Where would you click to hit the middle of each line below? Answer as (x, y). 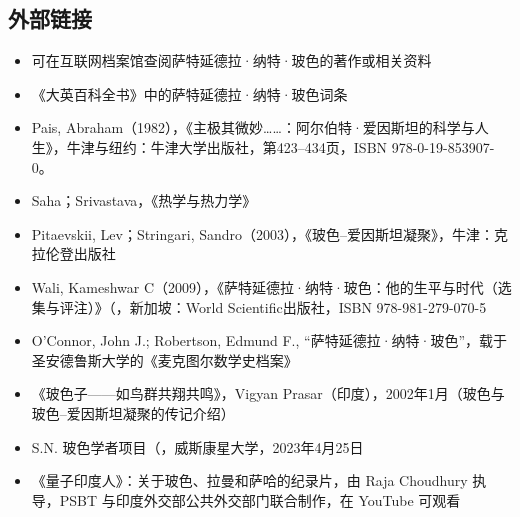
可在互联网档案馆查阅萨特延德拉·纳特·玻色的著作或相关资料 (231, 60)
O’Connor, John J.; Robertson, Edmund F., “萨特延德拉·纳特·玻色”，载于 (269, 340)
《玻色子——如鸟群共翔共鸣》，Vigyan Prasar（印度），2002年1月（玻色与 (268, 393)
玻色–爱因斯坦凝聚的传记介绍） (133, 412)
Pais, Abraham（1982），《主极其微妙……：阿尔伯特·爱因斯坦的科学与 (253, 127)
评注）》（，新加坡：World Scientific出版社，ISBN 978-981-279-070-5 (273, 306)
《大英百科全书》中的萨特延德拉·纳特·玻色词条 (189, 93)
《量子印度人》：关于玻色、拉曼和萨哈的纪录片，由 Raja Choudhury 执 (259, 480)
